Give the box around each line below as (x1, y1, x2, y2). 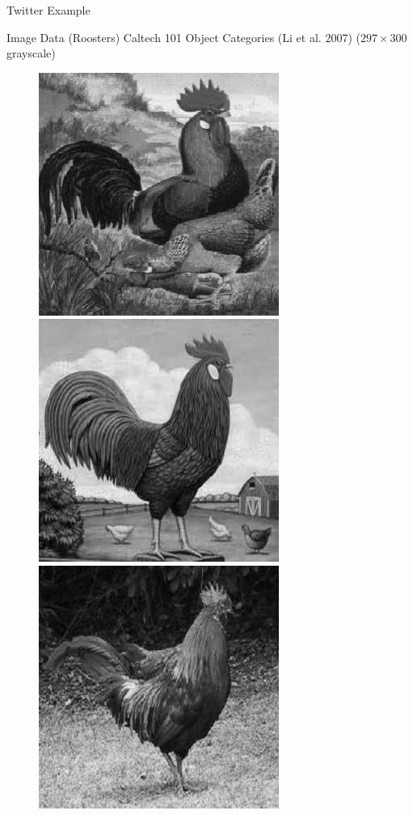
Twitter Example (6, 2, 91, 18)
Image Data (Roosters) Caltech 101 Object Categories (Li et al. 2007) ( (6, 28, 360, 45)
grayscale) (6, 45, 56, 62)
